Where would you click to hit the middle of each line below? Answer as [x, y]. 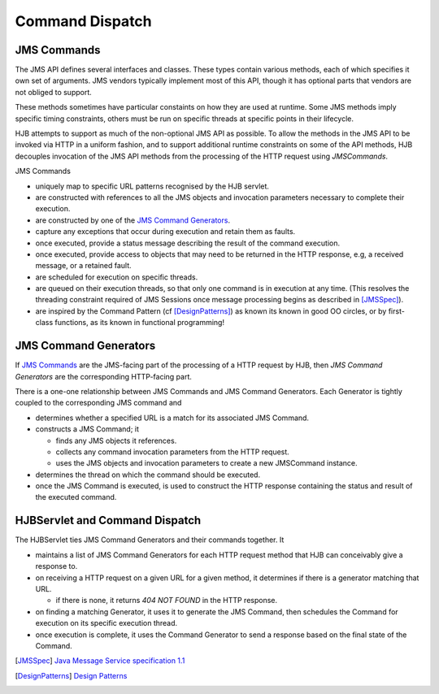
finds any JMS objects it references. [116, 440]
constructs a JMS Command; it [87, 429]
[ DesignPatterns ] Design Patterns [71, 675]
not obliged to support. [54, 92]
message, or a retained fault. [83, 266]
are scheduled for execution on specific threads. [117, 277]
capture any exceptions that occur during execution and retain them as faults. [165, 232]
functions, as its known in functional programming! [139, 323]
